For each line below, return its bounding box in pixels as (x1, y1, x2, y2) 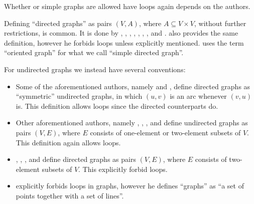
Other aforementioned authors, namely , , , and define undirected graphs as (16, 117, 248, 128)
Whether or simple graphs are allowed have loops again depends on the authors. (4, 1, 250, 11)
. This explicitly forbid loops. (78, 163, 168, 174)
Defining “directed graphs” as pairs (4, 18, 112, 28)
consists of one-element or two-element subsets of (90, 127, 241, 137)
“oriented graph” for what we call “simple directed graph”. (4, 47, 184, 58)
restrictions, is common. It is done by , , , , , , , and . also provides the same (4, 28, 238, 38)
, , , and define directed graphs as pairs (16, 154, 136, 164)
